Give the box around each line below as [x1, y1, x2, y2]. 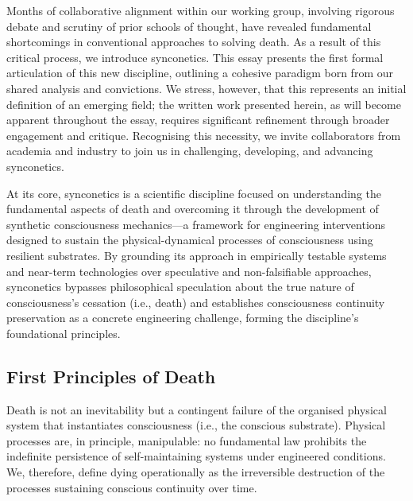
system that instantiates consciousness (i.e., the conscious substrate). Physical [6, 417, 386, 433]
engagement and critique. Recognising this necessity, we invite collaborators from [6, 126, 401, 143]
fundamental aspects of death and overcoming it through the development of [6, 200, 379, 217]
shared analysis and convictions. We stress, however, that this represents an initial [6, 80, 407, 96]
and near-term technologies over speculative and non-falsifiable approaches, [6, 262, 372, 279]
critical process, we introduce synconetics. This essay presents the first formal [6, 49, 384, 65]
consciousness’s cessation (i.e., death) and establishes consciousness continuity [6, 293, 385, 310]
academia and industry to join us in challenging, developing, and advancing [6, 142, 373, 159]
